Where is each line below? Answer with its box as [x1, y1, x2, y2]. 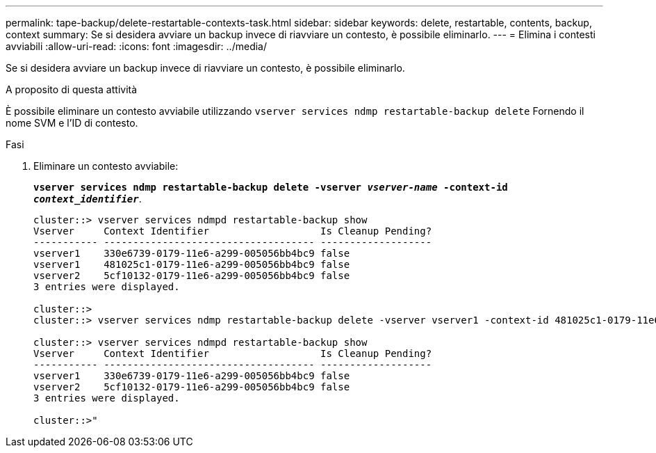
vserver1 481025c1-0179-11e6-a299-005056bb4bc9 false [33, 259, 350, 270]
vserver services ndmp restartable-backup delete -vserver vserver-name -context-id [33, 182, 508, 193]
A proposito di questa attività [6, 84, 138, 95]
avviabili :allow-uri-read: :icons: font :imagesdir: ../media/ [6, 40, 267, 52]
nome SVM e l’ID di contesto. [6, 117, 138, 129]
